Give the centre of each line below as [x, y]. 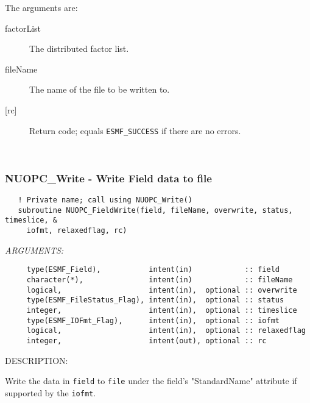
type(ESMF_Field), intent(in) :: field [153, 270]
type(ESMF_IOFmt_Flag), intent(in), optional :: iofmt [153, 320]
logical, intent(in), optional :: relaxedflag [166, 331]
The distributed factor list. [79, 48]
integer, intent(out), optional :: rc [146, 341]
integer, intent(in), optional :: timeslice [162, 310]
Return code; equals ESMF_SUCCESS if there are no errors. [135, 130]
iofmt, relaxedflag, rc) [77, 230]
